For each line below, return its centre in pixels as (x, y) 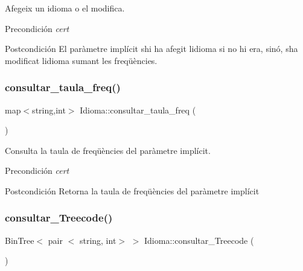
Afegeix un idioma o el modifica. (65, 8)
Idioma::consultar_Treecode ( (199, 240)
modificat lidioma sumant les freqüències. (81, 60)
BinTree (20, 240)
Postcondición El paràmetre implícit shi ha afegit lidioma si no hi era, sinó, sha (151, 49)
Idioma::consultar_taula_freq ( (138, 110)
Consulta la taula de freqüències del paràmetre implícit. (108, 150)
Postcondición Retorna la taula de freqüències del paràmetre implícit (132, 190)
